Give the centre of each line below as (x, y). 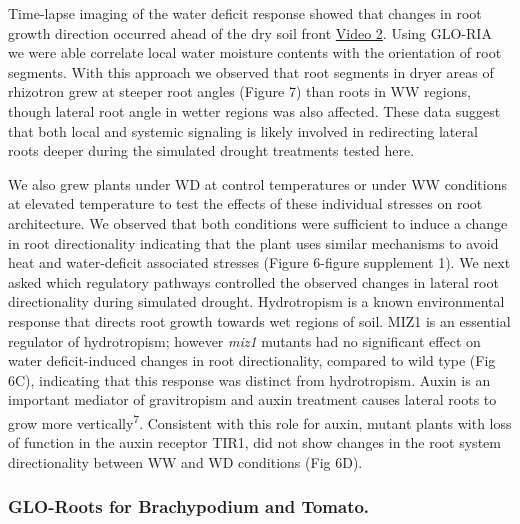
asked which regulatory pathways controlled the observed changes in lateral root (253, 281)
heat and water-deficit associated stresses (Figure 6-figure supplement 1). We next (259, 262)
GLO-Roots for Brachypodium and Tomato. (189, 506)
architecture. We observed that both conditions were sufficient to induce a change (258, 222)
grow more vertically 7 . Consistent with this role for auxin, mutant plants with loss (260, 421)
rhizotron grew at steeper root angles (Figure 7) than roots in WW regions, (239, 91)
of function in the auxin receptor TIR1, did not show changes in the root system (254, 442)
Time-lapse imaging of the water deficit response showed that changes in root (245, 13)
